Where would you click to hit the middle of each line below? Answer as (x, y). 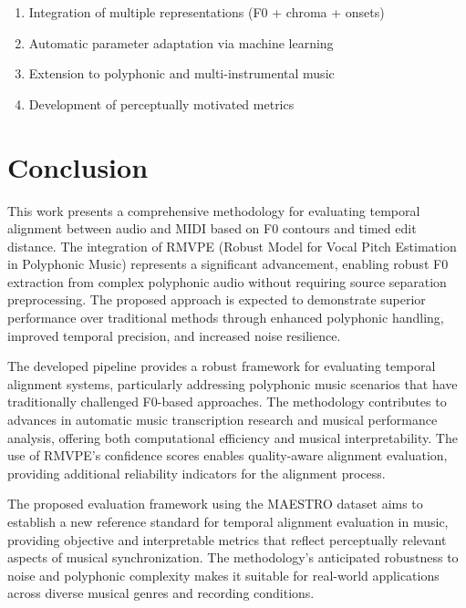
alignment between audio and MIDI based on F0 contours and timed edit (212, 228)
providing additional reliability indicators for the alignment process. (197, 473)
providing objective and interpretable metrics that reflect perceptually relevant (227, 539)
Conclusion (78, 166)
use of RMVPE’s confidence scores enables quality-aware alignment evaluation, (228, 455)
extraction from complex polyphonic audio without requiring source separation (227, 281)
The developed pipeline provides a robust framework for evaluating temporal (222, 366)
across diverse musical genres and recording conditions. (161, 593)
